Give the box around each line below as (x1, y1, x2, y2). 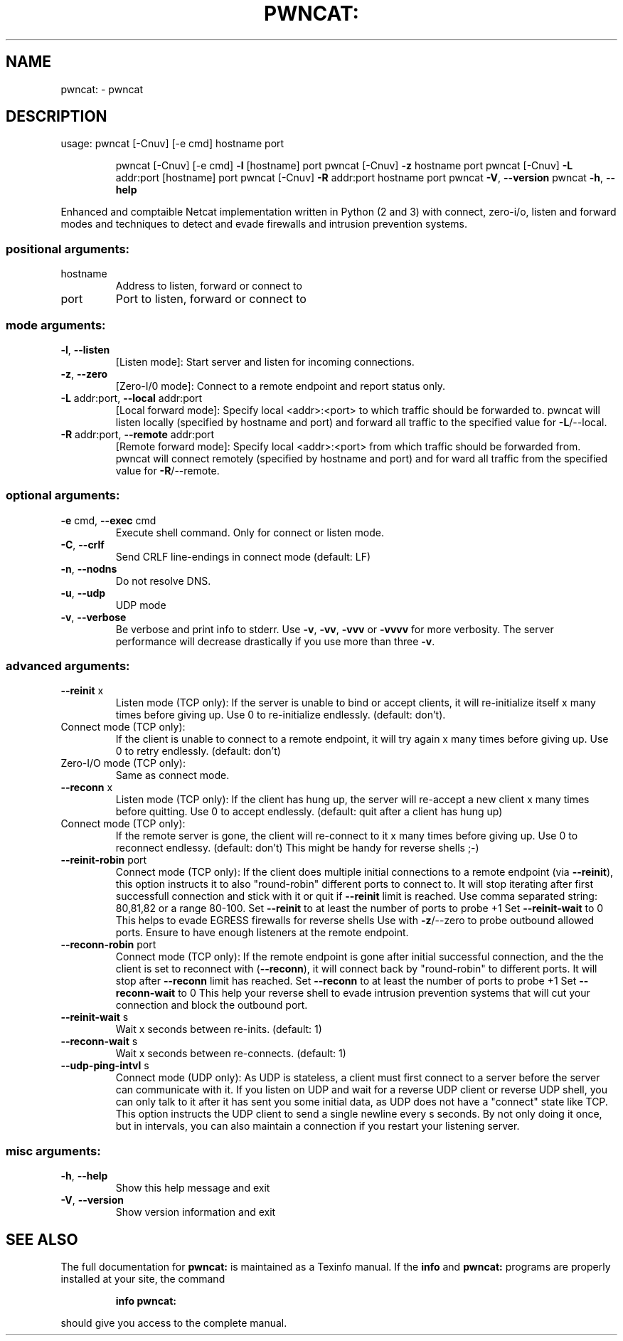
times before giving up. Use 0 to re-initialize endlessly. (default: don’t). (115, 709, 446, 721)
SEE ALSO (6, 1230, 78, 1249)
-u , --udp (60, 586, 106, 599)
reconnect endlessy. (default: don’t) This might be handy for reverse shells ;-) (115, 842, 479, 854)
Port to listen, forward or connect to (115, 292, 307, 307)
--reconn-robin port (60, 938, 156, 951)
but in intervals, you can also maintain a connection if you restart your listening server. (115, 1120, 520, 1133)
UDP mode (115, 598, 166, 611)
